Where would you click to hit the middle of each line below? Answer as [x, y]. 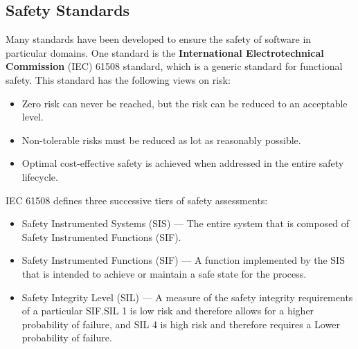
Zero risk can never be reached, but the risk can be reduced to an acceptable [185, 103]
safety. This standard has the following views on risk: [118, 79]
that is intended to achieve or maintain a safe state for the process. [164, 273]
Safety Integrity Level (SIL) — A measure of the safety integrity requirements [187, 297]
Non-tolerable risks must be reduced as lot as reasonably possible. [161, 140]
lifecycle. [40, 176]
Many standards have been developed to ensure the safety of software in [159, 39]
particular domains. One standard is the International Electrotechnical [165, 52]
